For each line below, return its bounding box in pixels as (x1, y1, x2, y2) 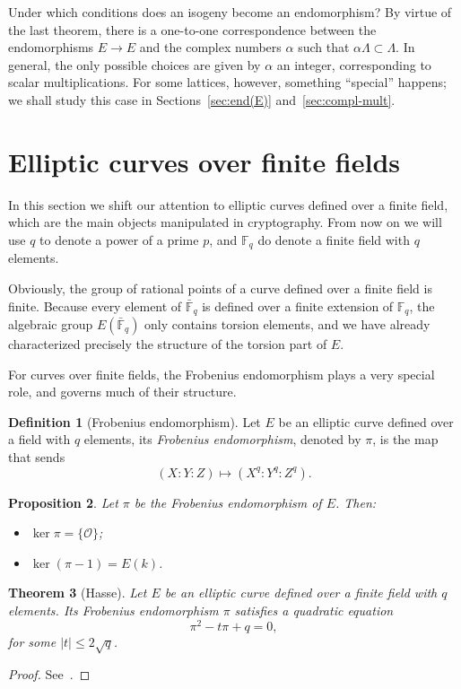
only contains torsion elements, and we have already (144, 314, 431, 333)
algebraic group (8, 314, 93, 333)
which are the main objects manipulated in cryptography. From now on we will (8, 213, 442, 231)
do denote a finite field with (257, 230, 410, 249)
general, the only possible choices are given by (8, 55, 261, 74)
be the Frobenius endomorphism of (134, 493, 322, 511)
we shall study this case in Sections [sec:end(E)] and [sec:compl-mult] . (8, 90, 396, 109)
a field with (8, 430, 71, 449)
